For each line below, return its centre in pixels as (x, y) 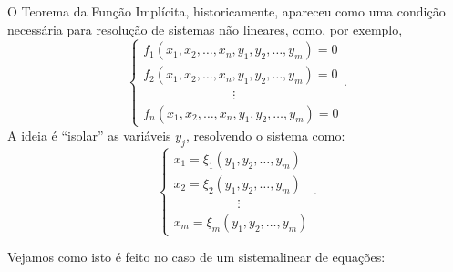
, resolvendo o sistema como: (265, 135)
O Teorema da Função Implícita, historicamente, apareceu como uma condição (226, 11)
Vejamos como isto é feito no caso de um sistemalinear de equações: (196, 257)
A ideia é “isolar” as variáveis (89, 135)
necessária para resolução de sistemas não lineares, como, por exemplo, (205, 29)
